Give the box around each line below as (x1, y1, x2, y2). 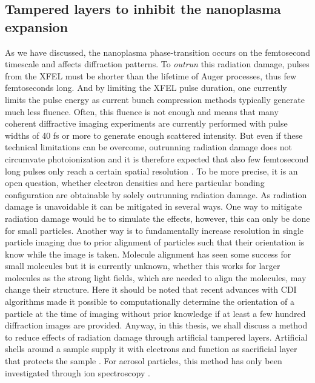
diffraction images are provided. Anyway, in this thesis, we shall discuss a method (5, 319, 308, 331)
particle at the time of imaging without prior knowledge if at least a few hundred (5, 307, 306, 319)
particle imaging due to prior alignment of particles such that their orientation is (5, 236, 305, 248)
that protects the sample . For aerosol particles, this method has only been (5, 355, 282, 367)
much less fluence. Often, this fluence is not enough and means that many (5, 105, 279, 118)
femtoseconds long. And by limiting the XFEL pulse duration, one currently (5, 81, 287, 94)
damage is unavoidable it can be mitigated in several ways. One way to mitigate (5, 200, 302, 213)
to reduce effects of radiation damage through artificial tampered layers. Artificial (5, 330, 308, 343)
